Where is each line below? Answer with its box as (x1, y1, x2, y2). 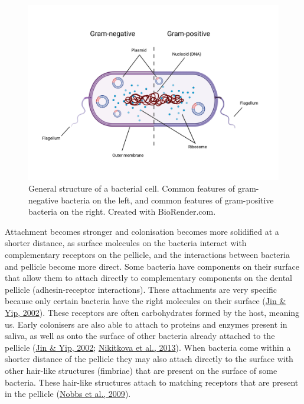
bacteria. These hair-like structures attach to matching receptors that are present (5, 376, 299, 388)
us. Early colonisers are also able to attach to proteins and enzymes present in (5, 318, 287, 330)
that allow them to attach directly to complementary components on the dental (5, 272, 293, 284)
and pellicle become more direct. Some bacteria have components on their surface (5, 260, 299, 272)
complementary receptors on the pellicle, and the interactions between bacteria (5, 248, 290, 261)
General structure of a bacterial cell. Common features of (28, 182, 236, 195)
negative (28, 193, 58, 206)
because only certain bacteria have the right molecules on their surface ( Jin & (5, 295, 286, 307)
